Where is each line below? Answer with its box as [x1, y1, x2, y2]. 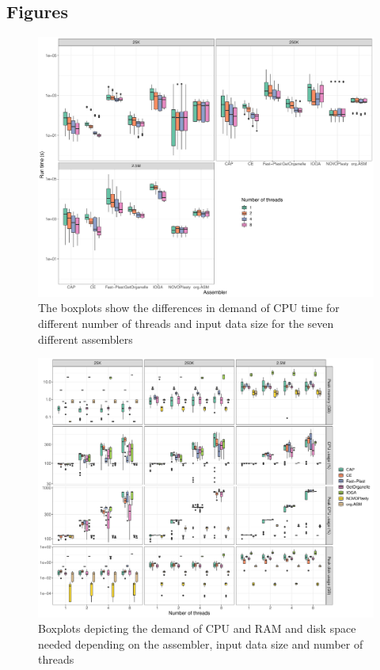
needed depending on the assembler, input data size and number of [38, 635, 363, 652]
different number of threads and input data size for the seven [38, 314, 334, 331]
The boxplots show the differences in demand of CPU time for [38, 299, 340, 316]
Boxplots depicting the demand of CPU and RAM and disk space [38, 620, 356, 637]
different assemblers [38, 330, 133, 347]
